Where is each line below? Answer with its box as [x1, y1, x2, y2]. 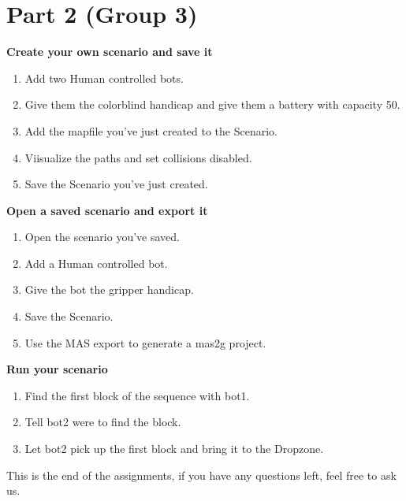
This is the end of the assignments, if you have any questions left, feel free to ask [6, 466, 397, 483]
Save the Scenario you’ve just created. [24, 176, 208, 192]
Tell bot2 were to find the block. [24, 414, 181, 430]
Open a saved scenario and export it [6, 202, 208, 218]
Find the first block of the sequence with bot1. [24, 387, 250, 403]
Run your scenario [6, 361, 108, 377]
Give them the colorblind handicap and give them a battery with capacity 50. [24, 96, 400, 113]
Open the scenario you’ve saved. [24, 228, 180, 245]
